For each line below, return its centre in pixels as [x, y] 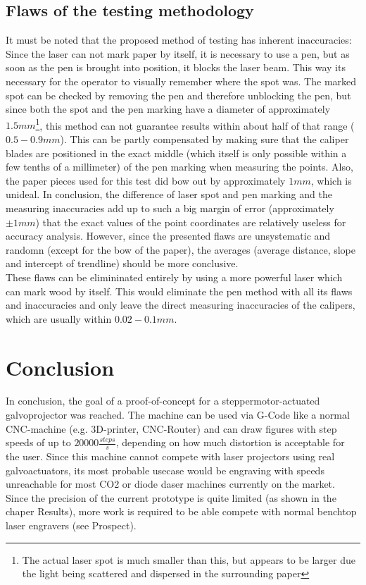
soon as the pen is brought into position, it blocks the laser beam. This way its [176, 67]
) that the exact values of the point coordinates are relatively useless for [191, 222]
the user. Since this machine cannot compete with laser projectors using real [170, 456]
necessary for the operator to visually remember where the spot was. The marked [181, 81]
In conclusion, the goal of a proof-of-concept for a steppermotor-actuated [163, 401]
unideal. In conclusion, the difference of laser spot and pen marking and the [169, 194]
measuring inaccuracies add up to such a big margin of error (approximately [170, 208]
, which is [331, 180]
